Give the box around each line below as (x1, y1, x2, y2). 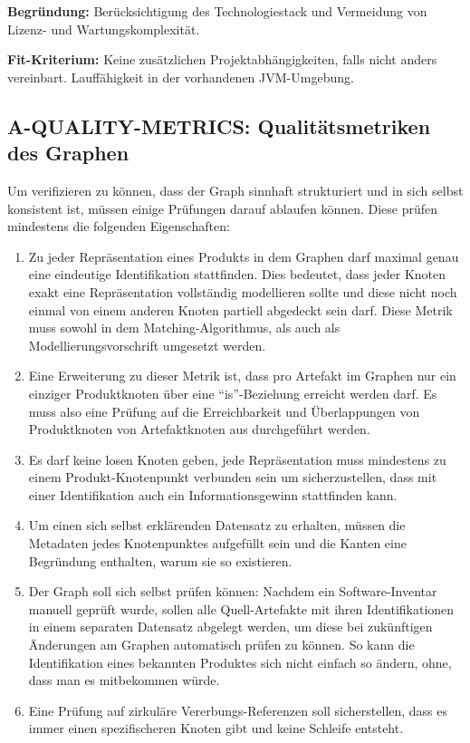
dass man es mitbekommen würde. (28, 671, 220, 690)
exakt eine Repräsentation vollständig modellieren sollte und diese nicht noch (28, 282, 457, 301)
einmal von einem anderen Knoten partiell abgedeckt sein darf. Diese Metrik (28, 300, 453, 319)
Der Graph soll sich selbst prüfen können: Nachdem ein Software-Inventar (28, 582, 437, 601)
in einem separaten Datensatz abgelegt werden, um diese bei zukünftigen (28, 617, 433, 636)
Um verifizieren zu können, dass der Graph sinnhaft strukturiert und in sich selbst (7, 180, 464, 199)
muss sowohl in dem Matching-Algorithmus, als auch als (28, 318, 341, 337)
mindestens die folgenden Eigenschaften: (7, 217, 230, 236)
